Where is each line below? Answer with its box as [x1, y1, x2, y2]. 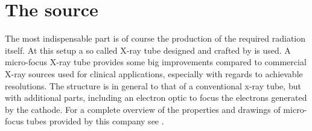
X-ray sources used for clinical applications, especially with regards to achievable [5, 67, 303, 80]
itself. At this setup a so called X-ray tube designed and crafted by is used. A [5, 43, 291, 56]
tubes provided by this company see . [26, 115, 164, 127]
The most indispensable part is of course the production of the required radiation [5, 32, 306, 45]
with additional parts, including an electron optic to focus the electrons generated [5, 91, 307, 104]
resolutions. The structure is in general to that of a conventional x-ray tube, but [5, 79, 301, 92]
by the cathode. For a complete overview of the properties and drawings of [5, 103, 281, 115]
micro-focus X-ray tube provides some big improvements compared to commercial [5, 56, 307, 68]
